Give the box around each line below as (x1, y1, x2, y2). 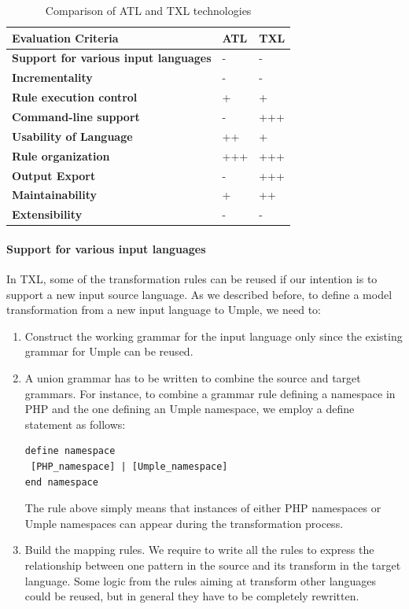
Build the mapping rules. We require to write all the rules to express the (24, 541, 374, 558)
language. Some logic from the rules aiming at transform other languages (24, 572, 376, 589)
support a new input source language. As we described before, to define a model (6, 286, 392, 302)
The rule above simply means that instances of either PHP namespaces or (24, 500, 381, 516)
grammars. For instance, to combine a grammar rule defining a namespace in (24, 385, 396, 401)
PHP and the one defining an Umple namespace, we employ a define (24, 400, 355, 417)
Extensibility (12, 206, 83, 223)
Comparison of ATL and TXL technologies (45, 2, 252, 18)
